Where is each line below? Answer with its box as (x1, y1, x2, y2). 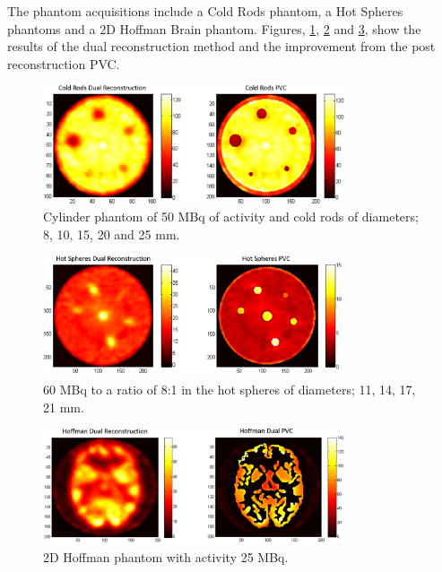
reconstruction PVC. (7, 54, 120, 73)
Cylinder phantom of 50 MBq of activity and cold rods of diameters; (43, 207, 419, 226)
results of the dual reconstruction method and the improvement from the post (7, 37, 436, 56)
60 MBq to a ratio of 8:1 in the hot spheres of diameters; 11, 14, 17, (43, 379, 416, 398)
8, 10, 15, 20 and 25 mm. (43, 224, 180, 243)
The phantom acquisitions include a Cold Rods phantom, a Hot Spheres (7, 2, 403, 20)
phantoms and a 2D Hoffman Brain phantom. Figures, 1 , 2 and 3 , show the (7, 19, 421, 38)
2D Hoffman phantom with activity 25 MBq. (43, 548, 289, 567)
